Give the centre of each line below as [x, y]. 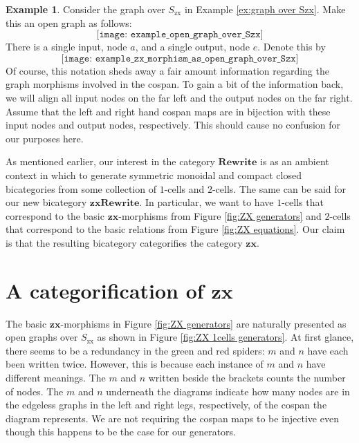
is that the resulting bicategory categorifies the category [124, 242]
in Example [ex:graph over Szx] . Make [265, 9]
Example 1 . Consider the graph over [85, 9]
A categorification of [105, 290]
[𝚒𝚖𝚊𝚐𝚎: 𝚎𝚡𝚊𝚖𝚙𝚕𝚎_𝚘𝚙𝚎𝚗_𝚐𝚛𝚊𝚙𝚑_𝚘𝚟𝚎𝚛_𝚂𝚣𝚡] [180, 35]
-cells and [184, 188]
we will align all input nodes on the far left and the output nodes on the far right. [179, 97]
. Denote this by [292, 47]
